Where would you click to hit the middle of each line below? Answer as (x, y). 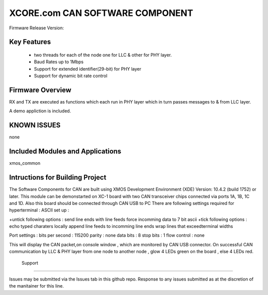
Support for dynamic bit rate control (71, 76)
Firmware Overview (40, 90)
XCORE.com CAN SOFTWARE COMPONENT (101, 13)
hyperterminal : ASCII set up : (39, 210)
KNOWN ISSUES (35, 125)
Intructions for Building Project (58, 177)
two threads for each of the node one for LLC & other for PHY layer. (103, 55)
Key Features (30, 42)
